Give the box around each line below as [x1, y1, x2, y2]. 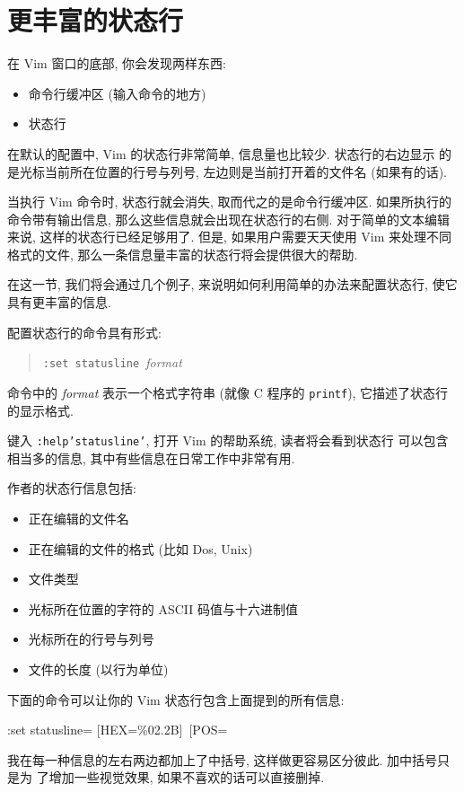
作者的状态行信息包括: [7, 479, 136, 497]
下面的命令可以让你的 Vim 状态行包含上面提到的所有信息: [7, 690, 345, 708]
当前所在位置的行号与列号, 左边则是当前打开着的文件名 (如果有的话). [44, 162, 447, 180]
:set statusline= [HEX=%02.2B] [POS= [7, 720, 228, 739]
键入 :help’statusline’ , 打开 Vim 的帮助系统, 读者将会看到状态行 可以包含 [7, 431, 449, 450]
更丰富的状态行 [7, 2, 184, 39]
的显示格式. [7, 400, 74, 419]
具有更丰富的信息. [7, 293, 111, 312]
